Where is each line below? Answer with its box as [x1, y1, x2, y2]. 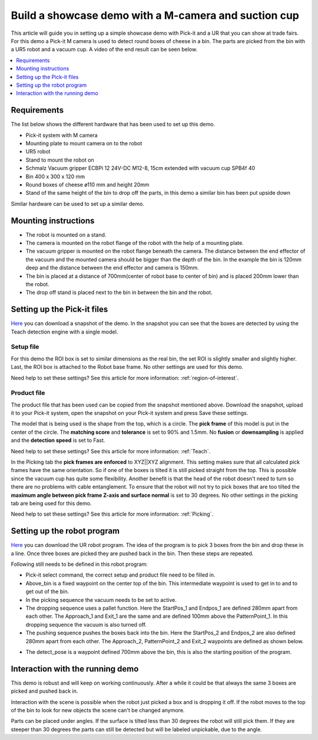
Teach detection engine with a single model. [11, 328, 118, 335]
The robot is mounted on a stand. [25, 231, 107, 238]
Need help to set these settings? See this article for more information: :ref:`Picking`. [11, 510, 214, 518]
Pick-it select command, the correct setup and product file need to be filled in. [25, 571, 216, 578]
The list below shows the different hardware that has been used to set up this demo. [11, 121, 215, 128]
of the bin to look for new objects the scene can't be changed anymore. [11, 707, 185, 714]
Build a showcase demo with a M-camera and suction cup [11, 9, 300, 22]
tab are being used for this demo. [11, 500, 92, 507]
